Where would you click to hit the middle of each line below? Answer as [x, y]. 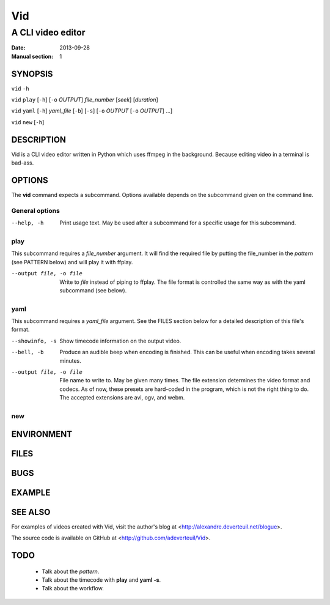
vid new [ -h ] [28, 122]
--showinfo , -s [34, 341]
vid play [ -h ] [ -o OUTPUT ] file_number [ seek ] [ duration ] [85, 100]
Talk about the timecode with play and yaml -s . [101, 580]
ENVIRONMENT [42, 434]
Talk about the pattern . [71, 571]
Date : [18, 48]
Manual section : [32, 56]
